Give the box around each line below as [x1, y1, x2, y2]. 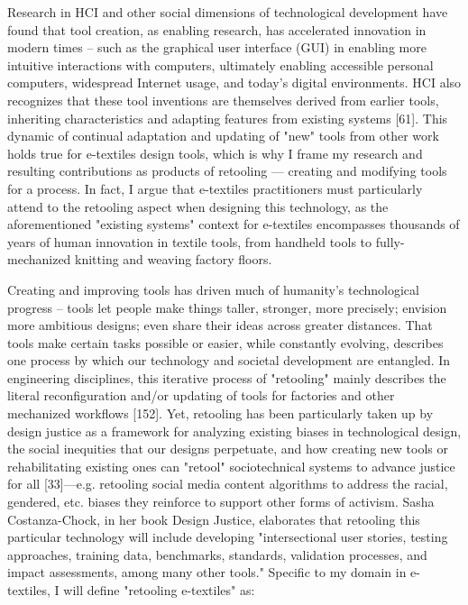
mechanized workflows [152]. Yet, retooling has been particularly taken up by [7, 404, 434, 423]
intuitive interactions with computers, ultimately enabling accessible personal [7, 55, 434, 74]
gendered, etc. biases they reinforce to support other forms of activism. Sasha [7, 492, 435, 511]
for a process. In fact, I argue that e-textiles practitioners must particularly [7, 179, 423, 197]
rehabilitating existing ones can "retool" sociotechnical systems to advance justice [7, 456, 455, 475]
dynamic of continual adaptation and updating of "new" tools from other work [7, 126, 439, 145]
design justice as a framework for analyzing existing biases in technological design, [7, 421, 462, 440]
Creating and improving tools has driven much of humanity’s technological [7, 280, 419, 298]
